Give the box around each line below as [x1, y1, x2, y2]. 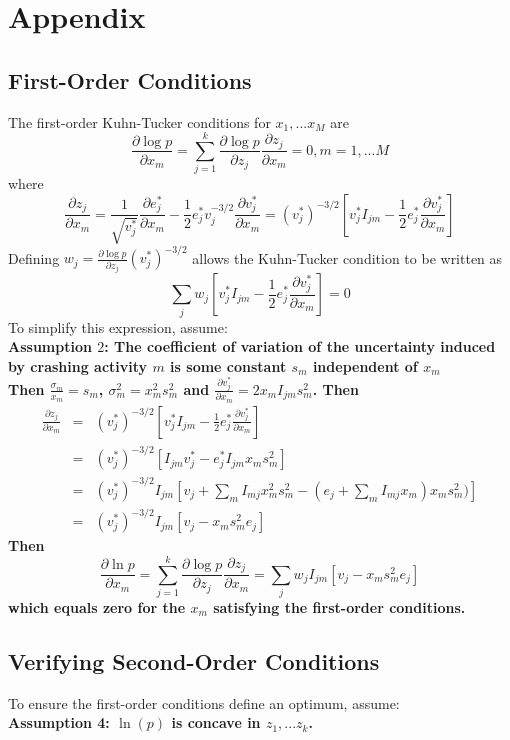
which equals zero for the [8, 597, 186, 617]
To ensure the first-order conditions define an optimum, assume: [8, 692, 400, 713]
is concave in [171, 712, 261, 733]
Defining [8, 247, 60, 268]
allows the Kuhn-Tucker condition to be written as [192, 247, 503, 268]
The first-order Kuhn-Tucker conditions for [8, 111, 271, 132]
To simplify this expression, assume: [8, 316, 228, 337]
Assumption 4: [8, 712, 110, 733]
